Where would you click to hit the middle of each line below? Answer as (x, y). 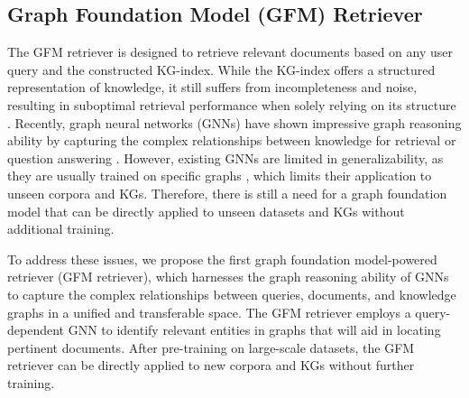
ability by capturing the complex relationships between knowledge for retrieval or (232, 140)
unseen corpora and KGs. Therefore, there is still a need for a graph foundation (227, 193)
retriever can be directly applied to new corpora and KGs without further (211, 365)
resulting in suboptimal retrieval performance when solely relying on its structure (232, 104)
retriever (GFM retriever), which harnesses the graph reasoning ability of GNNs (228, 277)
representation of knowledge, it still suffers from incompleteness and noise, (212, 87)
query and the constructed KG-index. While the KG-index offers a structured (221, 69)
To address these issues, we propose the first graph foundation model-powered (222, 259)
